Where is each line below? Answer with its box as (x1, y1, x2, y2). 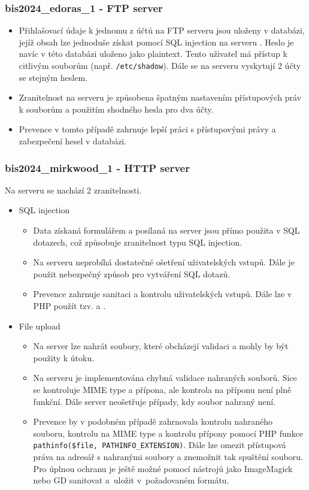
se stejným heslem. (19, 71, 87, 83)
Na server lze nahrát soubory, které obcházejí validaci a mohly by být (33, 340, 289, 352)
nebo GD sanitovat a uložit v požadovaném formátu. (33, 474, 229, 486)
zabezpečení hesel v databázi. (19, 135, 127, 147)
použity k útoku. (33, 351, 95, 364)
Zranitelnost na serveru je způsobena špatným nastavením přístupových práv (19, 91, 302, 104)
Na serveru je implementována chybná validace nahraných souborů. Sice (33, 371, 297, 384)
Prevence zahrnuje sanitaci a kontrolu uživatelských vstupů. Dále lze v (33, 288, 292, 300)
